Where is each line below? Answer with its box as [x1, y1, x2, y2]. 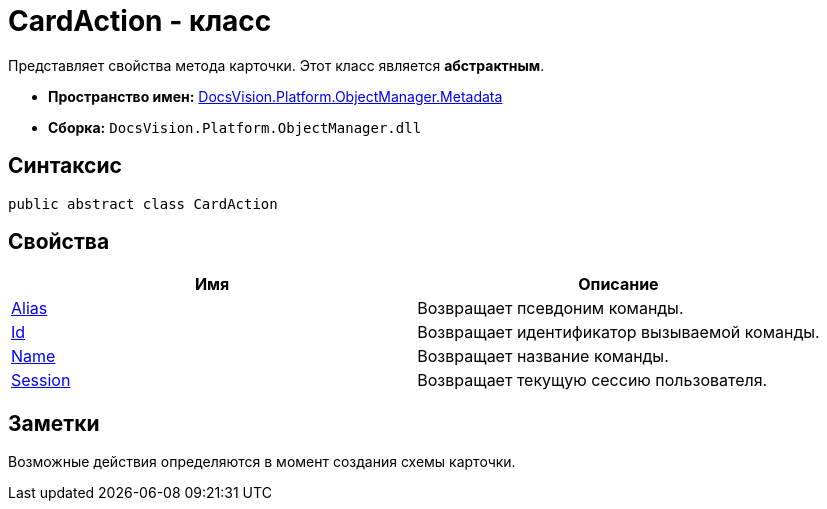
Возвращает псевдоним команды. [417, 298, 684, 319]
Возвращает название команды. [417, 346, 669, 367]
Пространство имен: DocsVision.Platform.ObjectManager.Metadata [48, 87, 503, 105]
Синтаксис [8, 153, 122, 179]
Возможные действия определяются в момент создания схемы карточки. [8, 453, 516, 471]
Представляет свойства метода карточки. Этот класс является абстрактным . [8, 56, 545, 74]
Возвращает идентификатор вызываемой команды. [417, 322, 820, 343]
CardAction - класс [8, 4, 272, 38]
